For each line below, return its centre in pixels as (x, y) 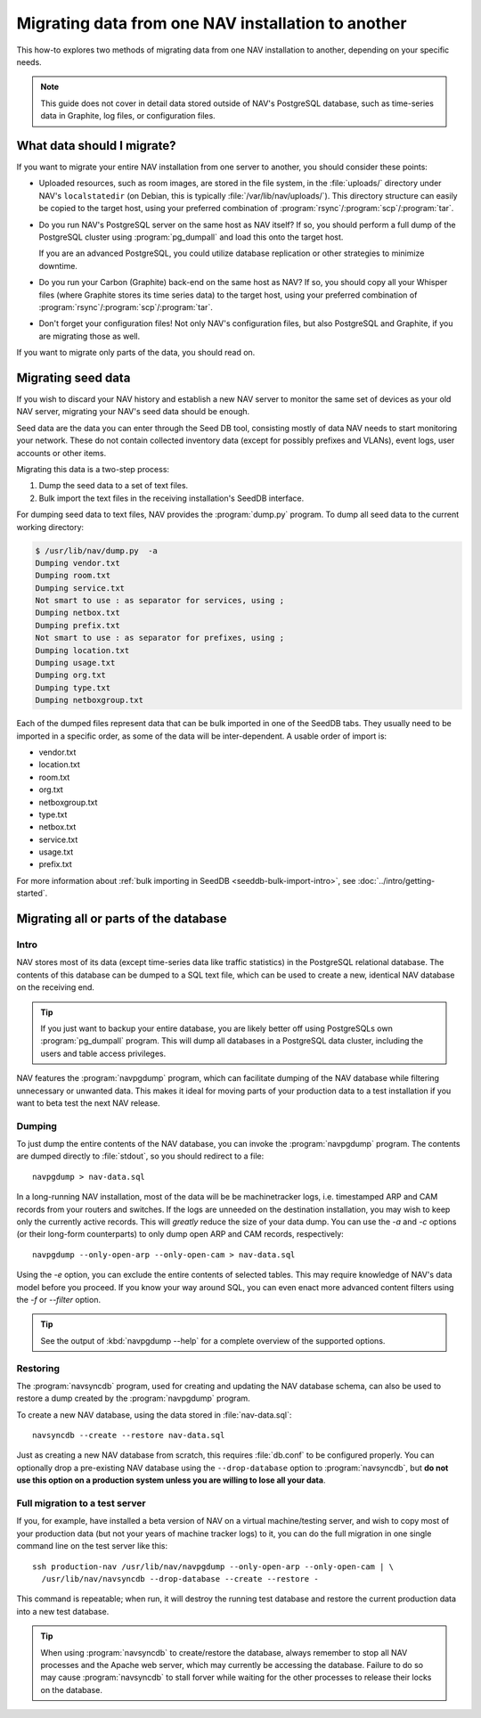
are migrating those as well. (90, 336)
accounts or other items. (61, 453)
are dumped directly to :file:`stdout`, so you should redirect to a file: (140, 1156)
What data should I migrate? (96, 146)
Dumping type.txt (73, 687)
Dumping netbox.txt (77, 613)
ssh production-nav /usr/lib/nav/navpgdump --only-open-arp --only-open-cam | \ (213, 1567)
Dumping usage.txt (75, 663)
